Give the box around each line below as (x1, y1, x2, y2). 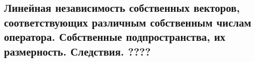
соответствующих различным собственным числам (4, 14, 252, 30)
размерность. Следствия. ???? (4, 43, 151, 59)
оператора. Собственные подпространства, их (4, 29, 226, 44)
